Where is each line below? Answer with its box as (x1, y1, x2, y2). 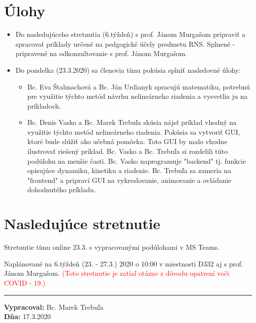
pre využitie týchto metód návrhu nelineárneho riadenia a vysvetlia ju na (27, 91, 248, 101)
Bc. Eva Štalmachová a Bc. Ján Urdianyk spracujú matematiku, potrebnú (27, 81, 250, 91)
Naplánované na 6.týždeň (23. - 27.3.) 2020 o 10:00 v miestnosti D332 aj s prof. (4, 258, 243, 268)
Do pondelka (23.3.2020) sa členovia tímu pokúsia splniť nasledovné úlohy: (15, 64, 241, 75)
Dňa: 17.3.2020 (4, 311, 51, 322)
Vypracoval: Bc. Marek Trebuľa (4, 301, 103, 312)
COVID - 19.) (4, 277, 46, 288)
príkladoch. (27, 100, 61, 111)
